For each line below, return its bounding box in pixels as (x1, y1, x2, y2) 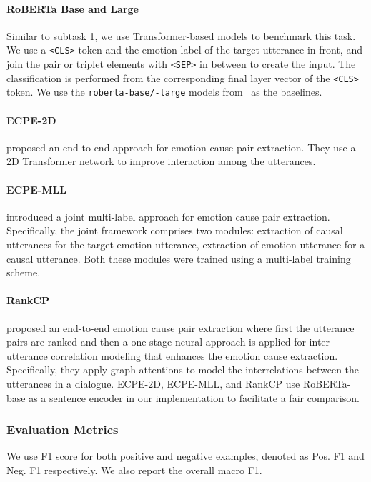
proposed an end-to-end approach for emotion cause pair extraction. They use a (6, 139, 356, 154)
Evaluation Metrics (6, 421, 119, 438)
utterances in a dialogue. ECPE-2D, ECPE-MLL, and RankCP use (6, 376, 300, 391)
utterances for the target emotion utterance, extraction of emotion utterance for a (6, 236, 365, 251)
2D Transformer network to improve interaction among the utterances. (6, 154, 316, 169)
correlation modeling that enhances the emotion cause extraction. (51, 348, 338, 363)
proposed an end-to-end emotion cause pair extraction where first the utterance (6, 320, 355, 335)
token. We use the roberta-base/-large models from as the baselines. (6, 84, 322, 99)
